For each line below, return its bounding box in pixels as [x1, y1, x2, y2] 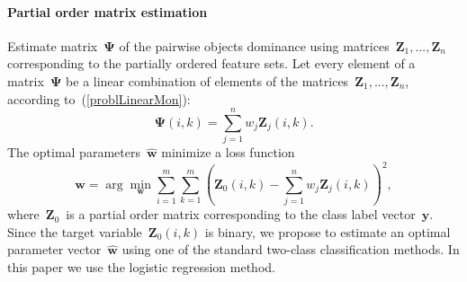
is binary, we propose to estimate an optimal [204, 222, 451, 241]
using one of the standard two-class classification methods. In [121, 240, 460, 259]
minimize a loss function [161, 143, 295, 162]
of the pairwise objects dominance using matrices [119, 36, 390, 55]
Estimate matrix [7, 36, 98, 55]
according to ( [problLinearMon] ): [7, 89, 191, 108]
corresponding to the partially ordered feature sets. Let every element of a [7, 54, 416, 73]
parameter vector [7, 240, 102, 259]
